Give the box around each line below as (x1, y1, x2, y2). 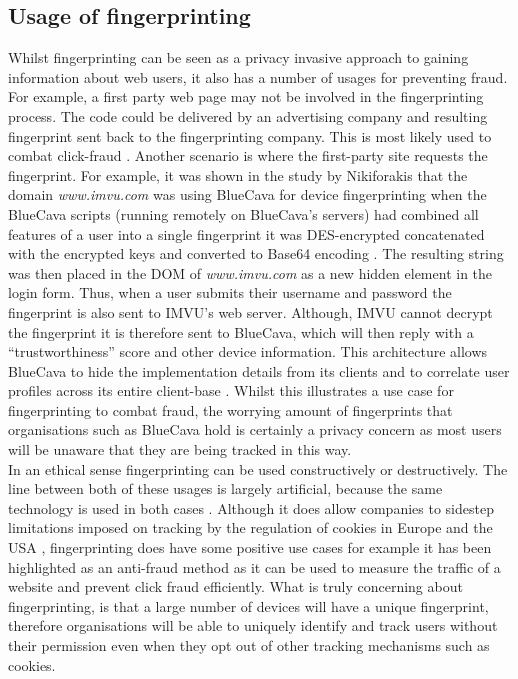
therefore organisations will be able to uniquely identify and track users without (8, 615, 498, 636)
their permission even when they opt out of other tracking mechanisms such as (8, 635, 490, 656)
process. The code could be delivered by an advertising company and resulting (8, 105, 488, 126)
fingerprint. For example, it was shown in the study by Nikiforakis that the (8, 164, 468, 185)
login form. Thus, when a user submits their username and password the (8, 282, 452, 303)
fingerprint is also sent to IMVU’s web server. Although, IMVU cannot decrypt (8, 301, 493, 322)
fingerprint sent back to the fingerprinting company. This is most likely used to (8, 125, 492, 146)
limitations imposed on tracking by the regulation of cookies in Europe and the (8, 517, 493, 538)
